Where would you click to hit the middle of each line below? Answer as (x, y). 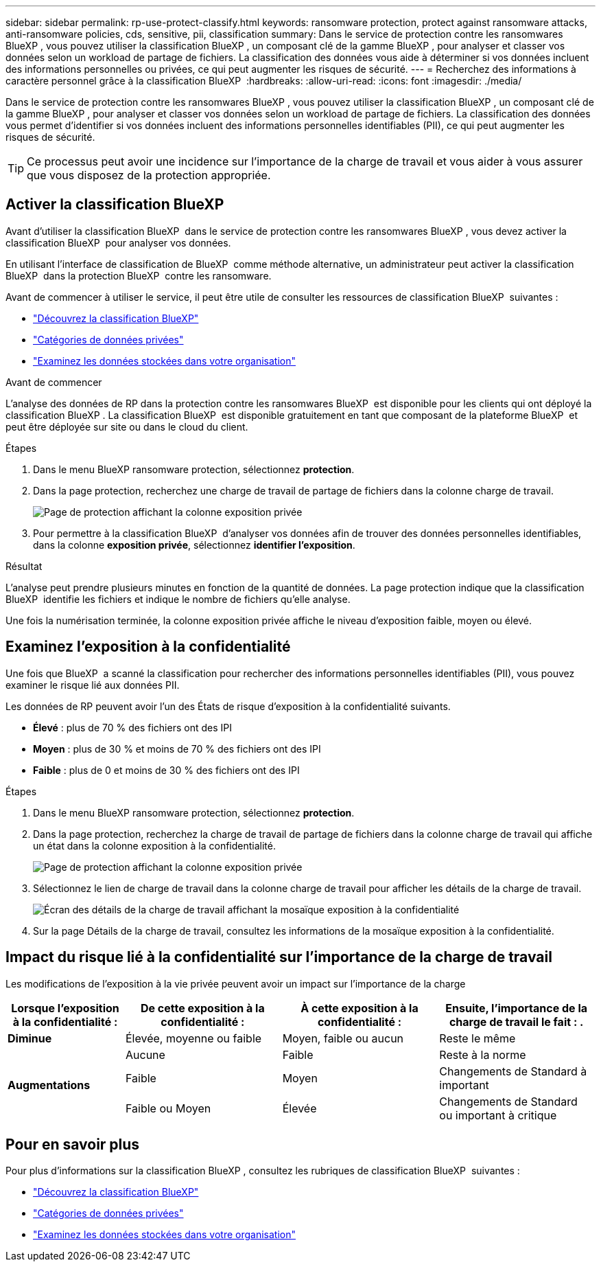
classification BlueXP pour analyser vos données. (118, 242)
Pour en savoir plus (73, 1144)
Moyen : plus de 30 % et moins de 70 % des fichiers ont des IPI (177, 749)
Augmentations (49, 1085)
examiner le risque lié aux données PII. (93, 685)
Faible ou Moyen (168, 1108)
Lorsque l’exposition (65, 1008)
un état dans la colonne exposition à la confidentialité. (155, 845)
